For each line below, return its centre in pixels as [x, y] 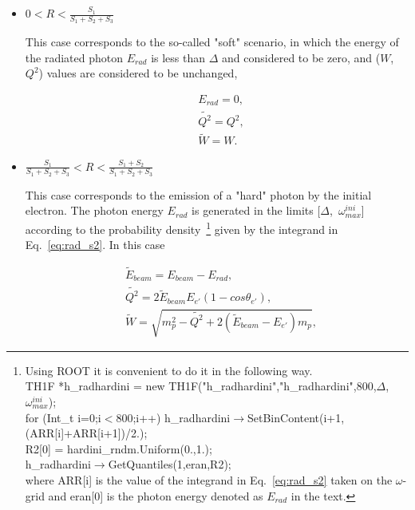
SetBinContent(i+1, [296, 417]
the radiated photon [74, 57]
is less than [178, 57]
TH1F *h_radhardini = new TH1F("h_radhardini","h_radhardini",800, [201, 386]
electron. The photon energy [94, 210]
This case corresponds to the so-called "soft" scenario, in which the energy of [212, 42]
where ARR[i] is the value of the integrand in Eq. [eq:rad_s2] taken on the [209, 479]
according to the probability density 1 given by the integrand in [182, 227]
